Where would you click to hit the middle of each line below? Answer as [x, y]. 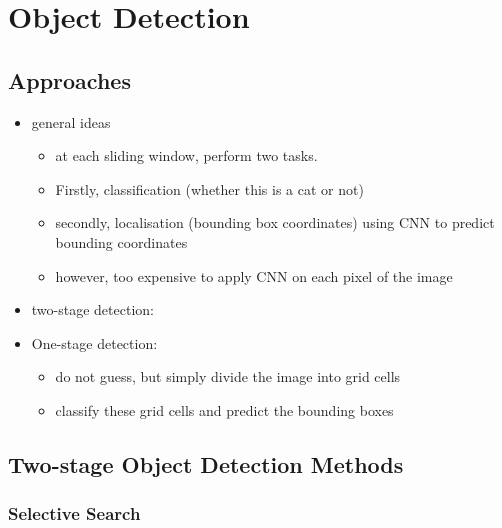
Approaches [69, 79]
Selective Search [74, 513]
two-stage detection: [92, 309]
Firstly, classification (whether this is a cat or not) [209, 188]
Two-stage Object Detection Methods [206, 463]
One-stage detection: [94, 342]
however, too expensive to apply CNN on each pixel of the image [254, 275]
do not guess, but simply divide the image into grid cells [228, 376]
